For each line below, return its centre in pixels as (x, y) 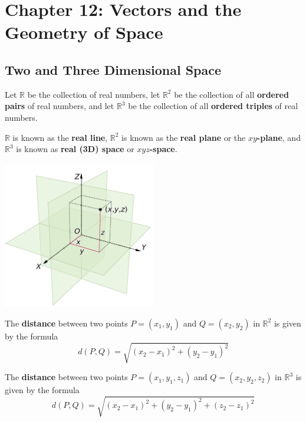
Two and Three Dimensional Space (113, 69)
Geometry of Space (84, 32)
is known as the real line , (60, 137)
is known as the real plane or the (184, 137)
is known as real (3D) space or (75, 149)
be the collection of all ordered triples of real (213, 106)
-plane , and (279, 137)
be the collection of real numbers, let (94, 94)
